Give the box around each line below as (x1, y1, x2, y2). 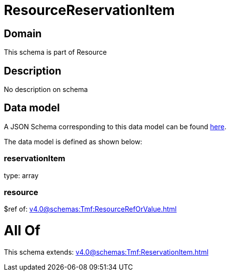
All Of (4, 222, 41, 239)
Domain (4, 27, 42, 40)
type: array (4, 171, 39, 180)
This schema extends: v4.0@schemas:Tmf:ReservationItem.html (4, 247, 209, 256)
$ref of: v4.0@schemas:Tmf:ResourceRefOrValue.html (4, 205, 177, 214)
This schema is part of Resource (4, 48, 107, 57)
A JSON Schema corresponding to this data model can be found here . (4, 122, 227, 131)
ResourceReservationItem (4, 2, 175, 18)
